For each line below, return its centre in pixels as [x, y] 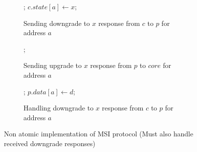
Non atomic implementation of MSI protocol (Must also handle [99, 134]
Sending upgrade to [53, 65]
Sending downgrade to [57, 23]
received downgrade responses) [50, 143]
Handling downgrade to [59, 108]
